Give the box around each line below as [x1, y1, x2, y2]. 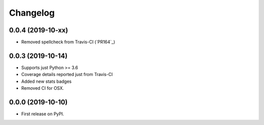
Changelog [9, 7, 55, 18]
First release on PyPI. [21, 111, 65, 117]
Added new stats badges [21, 78, 72, 84]
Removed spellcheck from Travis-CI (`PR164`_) [21, 39, 115, 45]
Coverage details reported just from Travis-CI [21, 72, 113, 77]
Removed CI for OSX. [21, 85, 65, 91]
